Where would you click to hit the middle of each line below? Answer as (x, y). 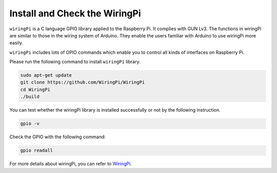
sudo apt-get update (46, 75)
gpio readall (37, 150)
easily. (16, 43)
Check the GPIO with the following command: (58, 137)
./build (30, 97)
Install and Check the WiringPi (75, 13)
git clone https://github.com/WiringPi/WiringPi (83, 82)
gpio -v (30, 124)
